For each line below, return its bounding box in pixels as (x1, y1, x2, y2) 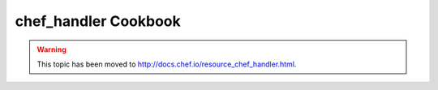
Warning (36, 45, 67, 54)
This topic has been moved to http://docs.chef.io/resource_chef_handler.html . (36, 59, 297, 69)
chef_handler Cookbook (15, 12, 182, 30)
